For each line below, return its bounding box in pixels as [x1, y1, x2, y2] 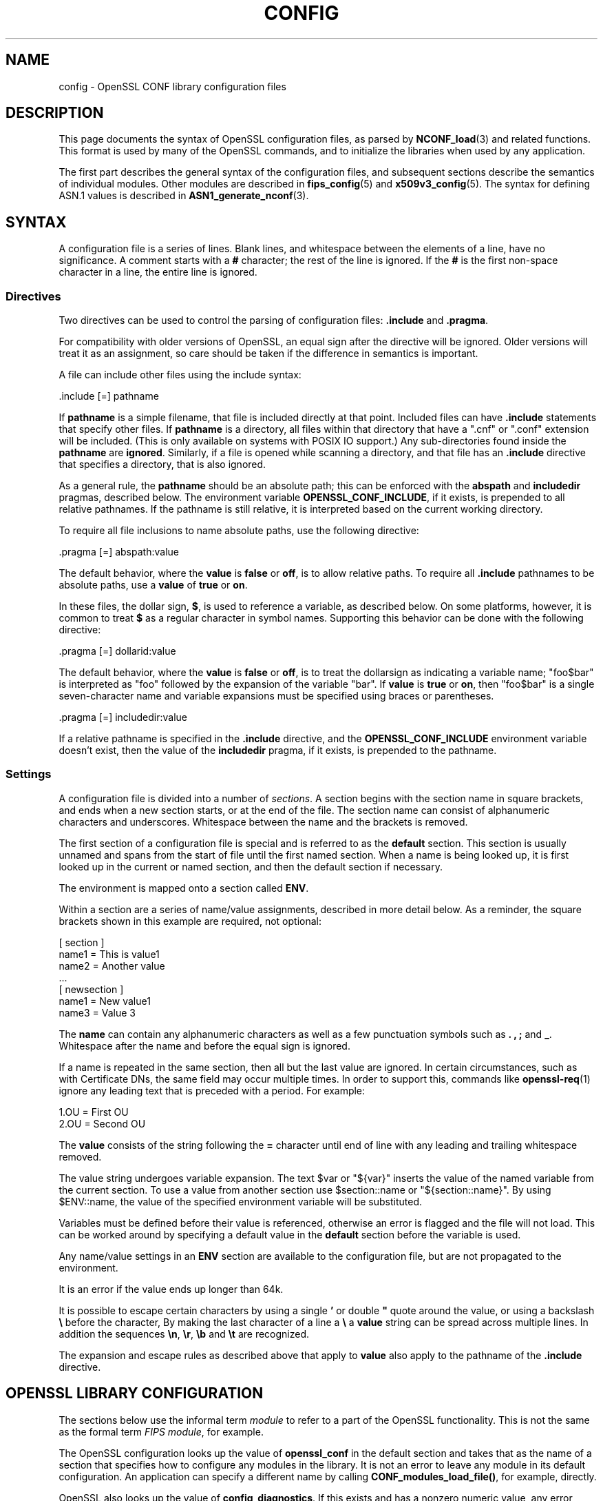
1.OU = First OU [59, 1105, 129, 1118]
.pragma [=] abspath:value [59, 546, 179, 558]
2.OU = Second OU [59, 1117, 146, 1130]
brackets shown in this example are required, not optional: [59, 915, 321, 927]
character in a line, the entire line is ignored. [59, 266, 257, 278]
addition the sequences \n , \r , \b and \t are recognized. [59, 1327, 310, 1340]
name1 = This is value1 [59, 948, 160, 960]
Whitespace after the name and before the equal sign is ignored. [59, 1039, 350, 1052]
